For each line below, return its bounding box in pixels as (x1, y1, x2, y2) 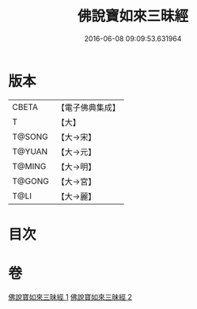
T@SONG (12, 131, 49, 142)
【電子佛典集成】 (56, 102, 120, 113)
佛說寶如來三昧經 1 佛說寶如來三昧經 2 (8, 292, 133, 301)
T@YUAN (12, 145, 48, 156)
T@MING (12, 160, 47, 171)
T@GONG (12, 175, 49, 187)
